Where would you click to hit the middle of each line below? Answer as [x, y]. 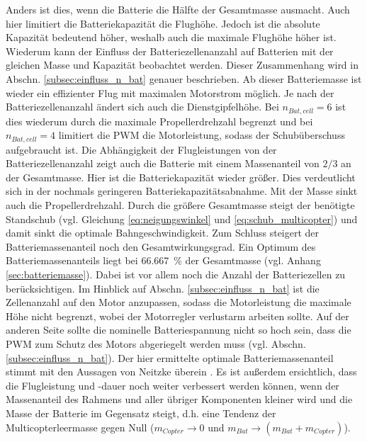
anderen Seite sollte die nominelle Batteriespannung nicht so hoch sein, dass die [179, 330]
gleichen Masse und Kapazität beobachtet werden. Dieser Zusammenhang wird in [182, 65]
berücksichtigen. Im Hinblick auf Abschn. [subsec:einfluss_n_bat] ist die [163, 288]
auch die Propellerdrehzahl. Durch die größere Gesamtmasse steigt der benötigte [180, 205]
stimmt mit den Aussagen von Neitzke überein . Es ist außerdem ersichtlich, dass [181, 372]
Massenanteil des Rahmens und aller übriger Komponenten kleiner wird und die [179, 399]
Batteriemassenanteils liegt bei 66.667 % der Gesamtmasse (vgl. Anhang [163, 260]
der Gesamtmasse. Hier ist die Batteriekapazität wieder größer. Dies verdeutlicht [181, 177]
